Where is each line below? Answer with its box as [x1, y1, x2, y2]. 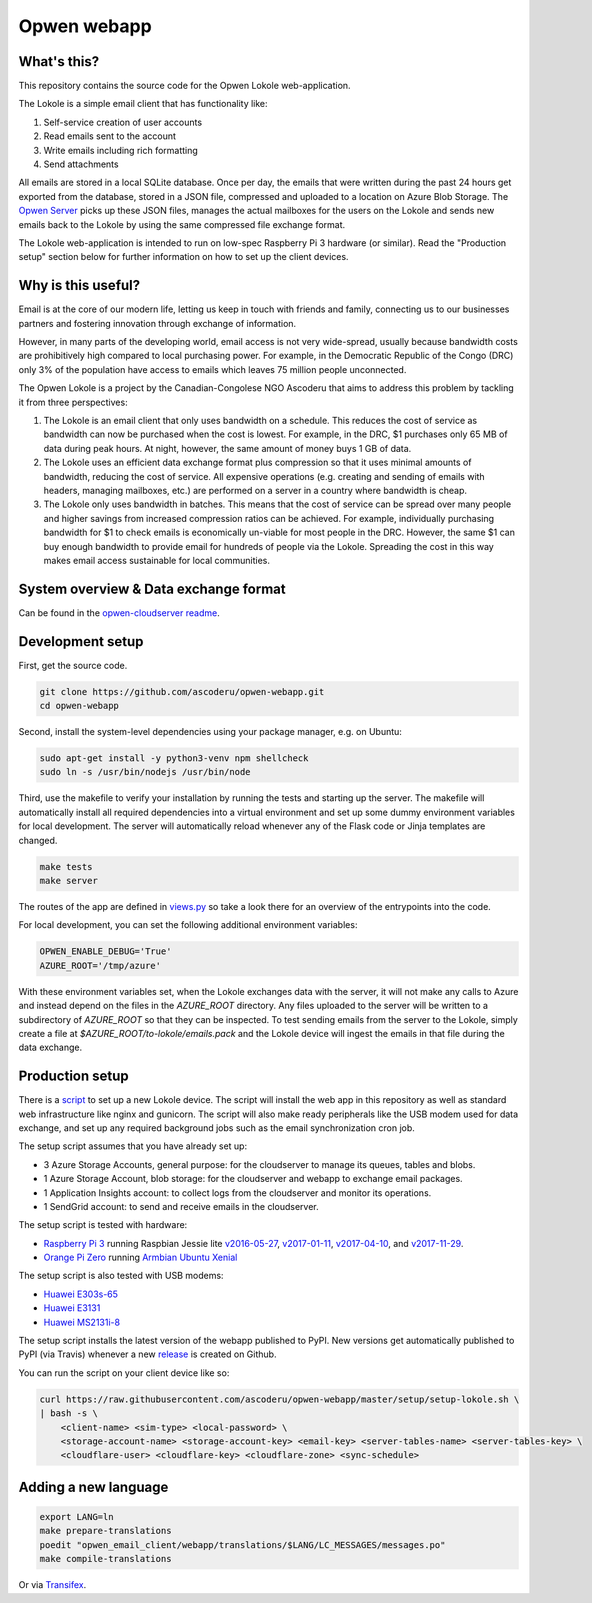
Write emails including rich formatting [43, 144, 199, 156]
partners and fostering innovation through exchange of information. [18, 317, 297, 329]
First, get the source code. [18, 659, 128, 671]
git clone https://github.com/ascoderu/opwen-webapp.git [39, 686, 325, 697]
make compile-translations [39, 1553, 172, 1565]
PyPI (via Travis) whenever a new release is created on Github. [18, 1348, 277, 1360]
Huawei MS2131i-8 [43, 1316, 120, 1328]
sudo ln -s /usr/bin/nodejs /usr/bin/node [39, 766, 251, 778]
